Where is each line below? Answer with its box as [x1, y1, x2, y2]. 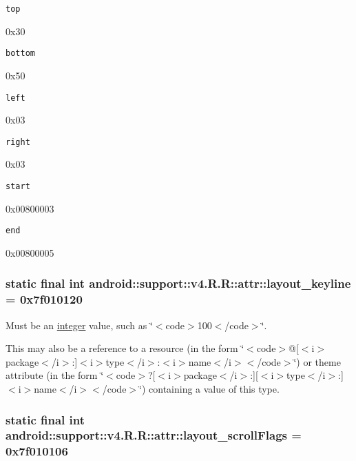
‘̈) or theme [293, 354, 341, 369]
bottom [6, 48, 35, 59]
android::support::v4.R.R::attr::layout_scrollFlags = [6, 426, 302, 444]
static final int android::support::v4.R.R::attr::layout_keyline [6, 275, 351, 292]
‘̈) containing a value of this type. [139, 382, 280, 396]
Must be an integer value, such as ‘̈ [6, 317, 153, 332]
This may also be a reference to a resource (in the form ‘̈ [6, 341, 244, 355]
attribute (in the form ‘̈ [6, 368, 104, 382]
